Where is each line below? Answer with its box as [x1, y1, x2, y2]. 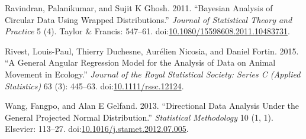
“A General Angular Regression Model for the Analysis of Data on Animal [5, 56, 276, 69]
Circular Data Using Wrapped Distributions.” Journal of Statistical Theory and [5, 13, 292, 25]
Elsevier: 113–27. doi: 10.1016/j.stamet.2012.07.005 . [5, 122, 189, 135]
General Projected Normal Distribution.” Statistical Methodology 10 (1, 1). [5, 111, 273, 123]
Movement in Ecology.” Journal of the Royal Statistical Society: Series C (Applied [5, 67, 301, 80]
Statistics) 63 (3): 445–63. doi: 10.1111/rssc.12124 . [5, 79, 184, 92]
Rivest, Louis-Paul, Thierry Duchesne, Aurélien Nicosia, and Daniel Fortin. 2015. [5, 44, 299, 57]
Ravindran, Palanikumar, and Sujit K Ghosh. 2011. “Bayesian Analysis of [5, 2, 273, 14]
